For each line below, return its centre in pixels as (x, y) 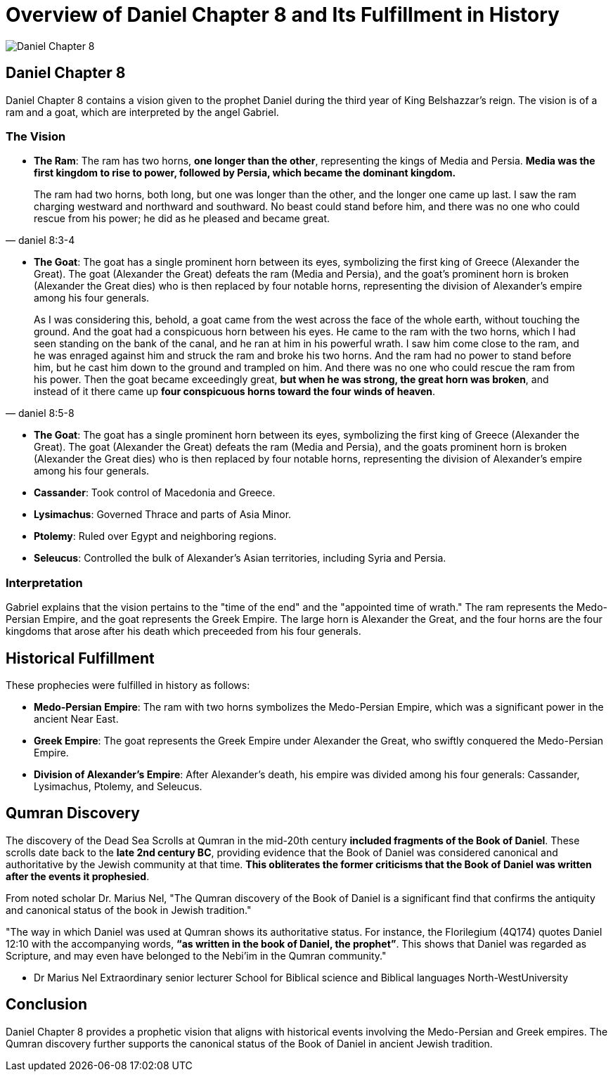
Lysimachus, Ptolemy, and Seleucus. (118, 786)
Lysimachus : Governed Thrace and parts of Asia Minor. (163, 515)
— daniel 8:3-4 (40, 240)
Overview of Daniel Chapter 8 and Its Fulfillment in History (283, 15)
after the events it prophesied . (78, 876)
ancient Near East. (76, 718)
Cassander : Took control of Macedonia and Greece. (155, 493)
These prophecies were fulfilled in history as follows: (128, 685)
